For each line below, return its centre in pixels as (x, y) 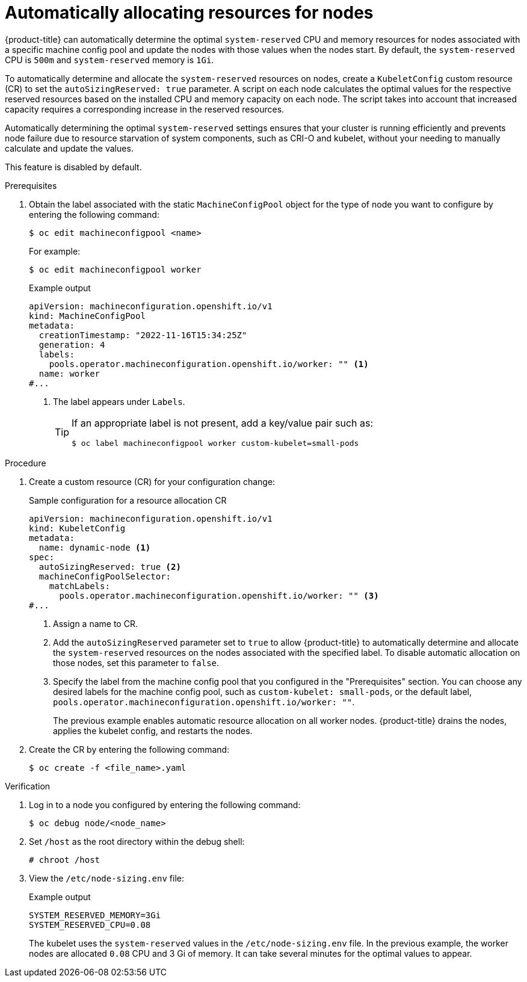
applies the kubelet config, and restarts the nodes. (153, 730)
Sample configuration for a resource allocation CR (128, 500)
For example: (55, 251)
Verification (28, 786)
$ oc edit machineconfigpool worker (115, 269)
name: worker (69, 373)
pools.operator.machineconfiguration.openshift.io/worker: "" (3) (219, 595)
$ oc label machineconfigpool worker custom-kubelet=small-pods (215, 443)
